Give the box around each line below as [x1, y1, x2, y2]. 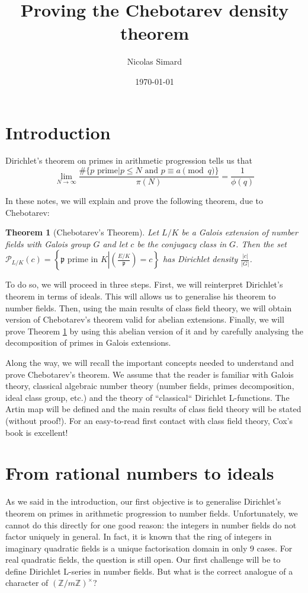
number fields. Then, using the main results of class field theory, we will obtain [5, 301, 292, 314]
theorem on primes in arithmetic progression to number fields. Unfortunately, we [5, 506, 298, 519]
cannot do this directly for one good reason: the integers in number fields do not [5, 518, 297, 531]
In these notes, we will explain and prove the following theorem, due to [5, 195, 263, 207]
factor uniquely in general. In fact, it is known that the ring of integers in [5, 530, 272, 543]
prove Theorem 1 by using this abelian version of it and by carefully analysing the [5, 324, 303, 337]
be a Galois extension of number [181, 226, 298, 238]
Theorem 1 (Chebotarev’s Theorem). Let [5, 226, 159, 238]
